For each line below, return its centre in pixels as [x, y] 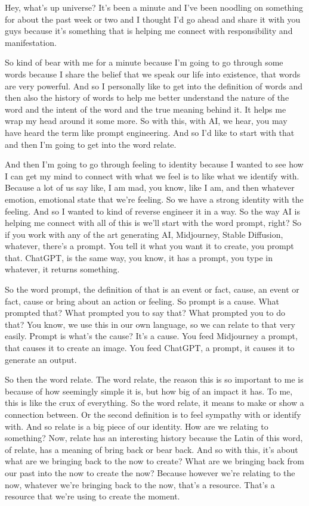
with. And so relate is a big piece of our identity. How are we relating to [137, 426]
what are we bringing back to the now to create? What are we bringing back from [154, 461]
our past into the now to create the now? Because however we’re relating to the [150, 472]
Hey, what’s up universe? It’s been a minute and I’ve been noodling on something [154, 7]
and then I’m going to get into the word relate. [91, 144]
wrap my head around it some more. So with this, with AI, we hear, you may [146, 121]
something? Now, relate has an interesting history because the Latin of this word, [154, 438]
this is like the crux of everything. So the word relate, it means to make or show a [154, 403]
